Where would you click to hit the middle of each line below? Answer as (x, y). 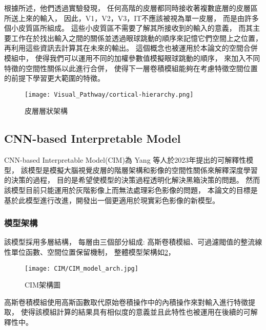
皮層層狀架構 (46, 111)
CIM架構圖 (43, 285)
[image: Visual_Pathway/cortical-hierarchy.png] (109, 94)
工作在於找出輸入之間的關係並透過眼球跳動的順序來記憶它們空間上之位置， (137, 38)
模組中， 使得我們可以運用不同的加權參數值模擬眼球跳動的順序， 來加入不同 (132, 58)
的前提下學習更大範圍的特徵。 (54, 78)
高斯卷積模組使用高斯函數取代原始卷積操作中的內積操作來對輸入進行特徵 (126, 302)
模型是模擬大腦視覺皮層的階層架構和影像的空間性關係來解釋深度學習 (143, 170)
